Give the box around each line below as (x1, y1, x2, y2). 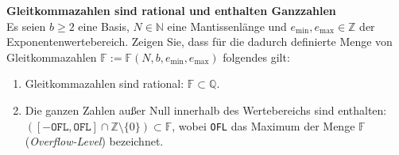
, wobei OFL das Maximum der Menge (172, 117, 355, 134)
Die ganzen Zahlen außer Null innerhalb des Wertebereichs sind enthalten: (25, 101, 387, 118)
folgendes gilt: (223, 48, 290, 65)
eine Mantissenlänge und (167, 17, 287, 34)
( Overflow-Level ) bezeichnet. (25, 133, 164, 149)
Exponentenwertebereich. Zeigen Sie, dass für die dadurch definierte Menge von (6, 33, 393, 50)
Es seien (6, 17, 46, 34)
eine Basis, (78, 17, 130, 34)
